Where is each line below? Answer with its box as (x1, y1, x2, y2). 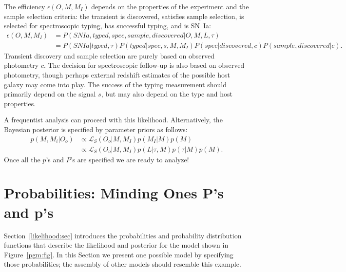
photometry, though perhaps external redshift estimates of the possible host (4, 70, 230, 80)
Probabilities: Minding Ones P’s (4, 183, 224, 203)
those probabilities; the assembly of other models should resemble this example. (4, 259, 241, 269)
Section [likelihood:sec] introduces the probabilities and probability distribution (4, 230, 242, 240)
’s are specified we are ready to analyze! (70, 154, 189, 164)
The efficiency (4, 1, 45, 11)
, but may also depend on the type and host (101, 89, 232, 99)
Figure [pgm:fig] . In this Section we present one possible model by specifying (4, 249, 233, 259)
